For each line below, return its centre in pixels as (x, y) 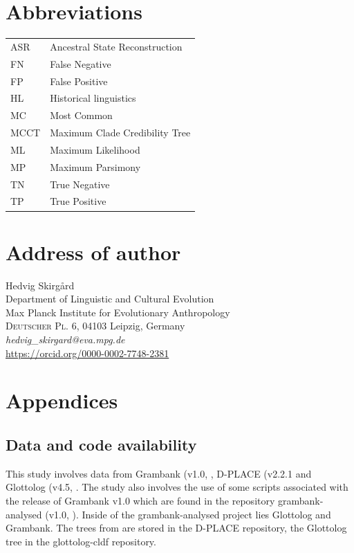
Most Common (81, 115)
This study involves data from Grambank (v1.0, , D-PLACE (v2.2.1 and (159, 473)
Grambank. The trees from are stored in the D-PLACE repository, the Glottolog (176, 528)
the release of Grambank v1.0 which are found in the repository (140, 501)
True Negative (80, 184)
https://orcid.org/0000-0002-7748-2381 (87, 353)
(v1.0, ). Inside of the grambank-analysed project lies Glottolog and (188, 514)
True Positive (78, 201)
